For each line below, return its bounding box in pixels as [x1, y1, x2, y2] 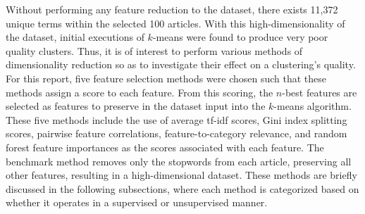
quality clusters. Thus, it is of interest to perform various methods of [6, 43, 303, 58]
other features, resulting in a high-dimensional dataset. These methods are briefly [6, 168, 357, 182]
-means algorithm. [273, 99, 352, 113]
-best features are [282, 84, 357, 99]
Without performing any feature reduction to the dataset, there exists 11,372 [6, 2, 338, 16]
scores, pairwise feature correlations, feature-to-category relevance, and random [6, 126, 347, 141]
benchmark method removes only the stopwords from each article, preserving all [6, 153, 352, 168]
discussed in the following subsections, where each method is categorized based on [6, 181, 359, 196]
